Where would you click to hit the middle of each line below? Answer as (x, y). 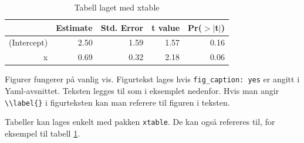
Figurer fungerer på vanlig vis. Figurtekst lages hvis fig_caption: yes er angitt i (152, 79)
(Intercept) (28, 42)
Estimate (74, 27)
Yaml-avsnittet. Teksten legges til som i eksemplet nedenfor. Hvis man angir (142, 91)
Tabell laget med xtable (117, 7)
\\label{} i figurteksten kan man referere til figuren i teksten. (117, 102)
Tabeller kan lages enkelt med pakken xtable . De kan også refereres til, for (140, 122)
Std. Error (122, 27)
